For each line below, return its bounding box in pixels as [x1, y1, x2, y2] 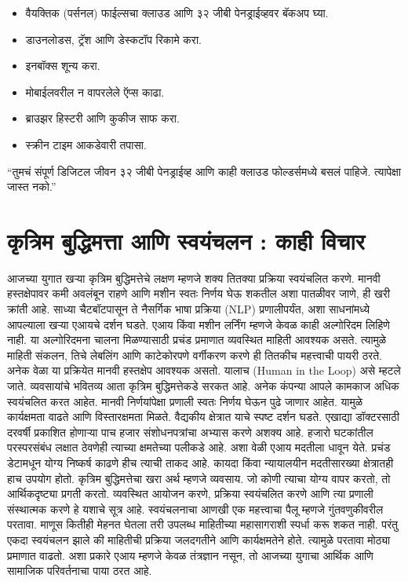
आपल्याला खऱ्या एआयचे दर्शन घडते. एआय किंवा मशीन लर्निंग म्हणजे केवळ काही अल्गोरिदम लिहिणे [7, 316, 390, 332]
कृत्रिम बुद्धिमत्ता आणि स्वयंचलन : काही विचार [7, 224, 365, 256]
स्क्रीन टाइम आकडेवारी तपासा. [25, 136, 147, 152]
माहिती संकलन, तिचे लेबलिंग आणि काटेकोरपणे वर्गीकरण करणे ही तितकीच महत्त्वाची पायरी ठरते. [7, 346, 382, 363]
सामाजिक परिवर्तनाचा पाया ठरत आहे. [7, 562, 152, 579]
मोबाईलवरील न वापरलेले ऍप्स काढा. [25, 83, 165, 100]
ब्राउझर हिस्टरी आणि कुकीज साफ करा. [25, 110, 180, 126]
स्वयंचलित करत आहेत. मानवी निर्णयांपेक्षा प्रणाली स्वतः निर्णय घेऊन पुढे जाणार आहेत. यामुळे [7, 393, 362, 409]
